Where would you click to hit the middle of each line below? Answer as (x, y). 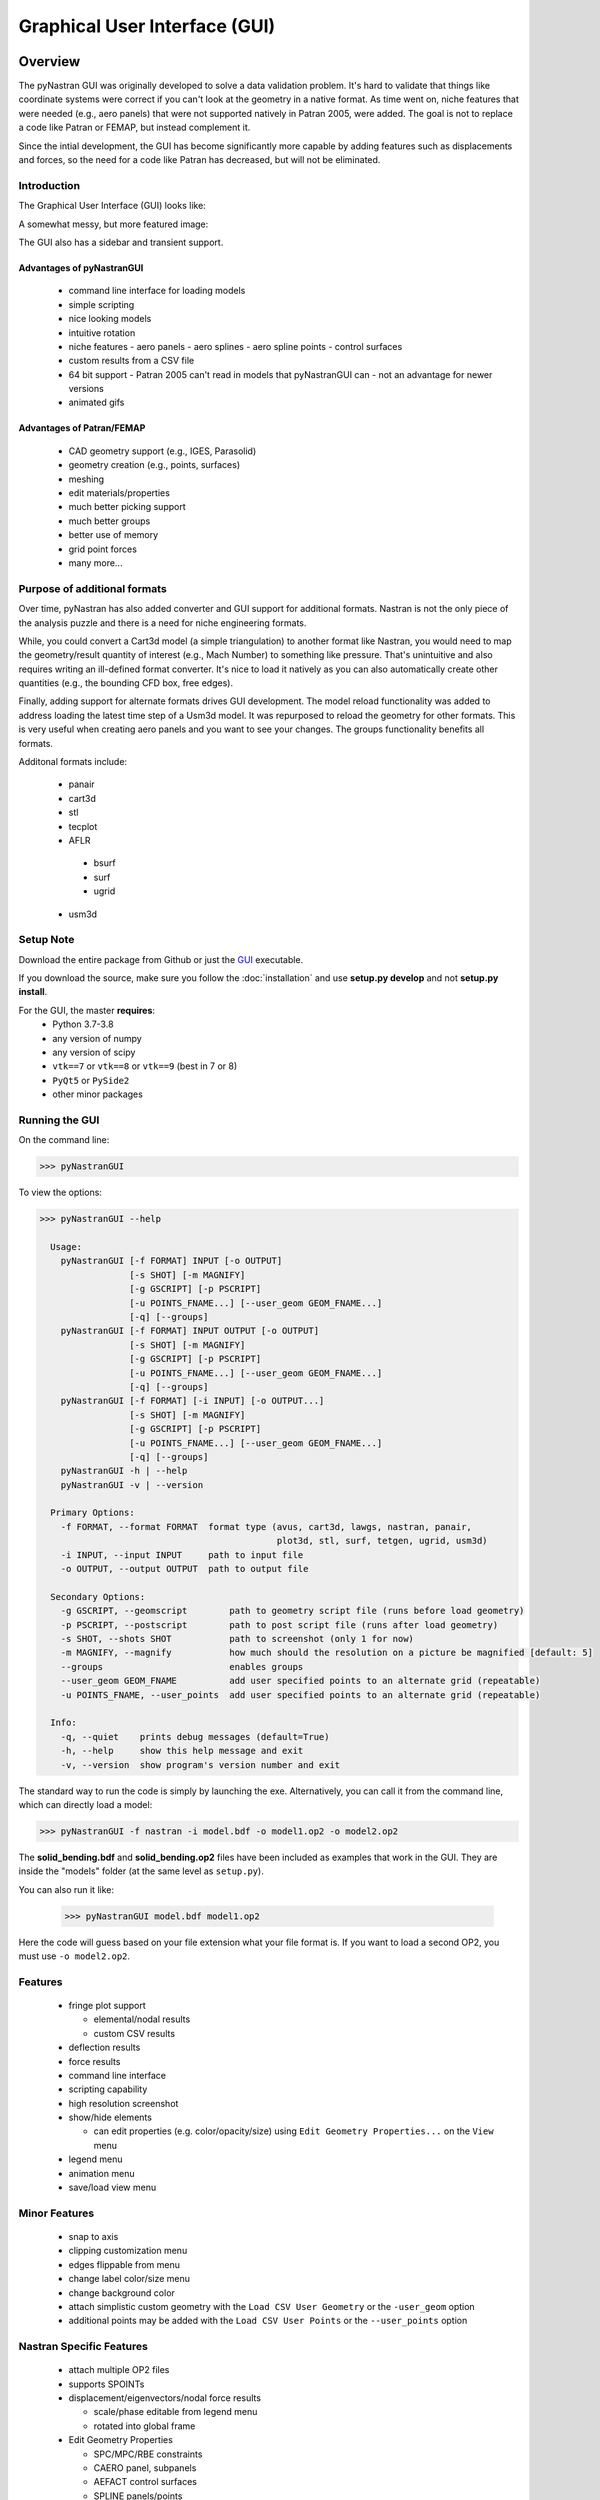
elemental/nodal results (142, 2019)
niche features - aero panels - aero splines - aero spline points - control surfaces (235, 346)
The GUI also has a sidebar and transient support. (121, 242)
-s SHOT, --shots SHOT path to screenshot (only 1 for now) (237, 1638)
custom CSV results (134, 2033)
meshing (86, 479)
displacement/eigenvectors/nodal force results (165, 2398)
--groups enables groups (182, 1666)
